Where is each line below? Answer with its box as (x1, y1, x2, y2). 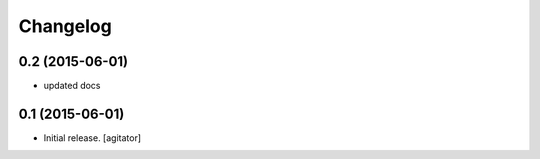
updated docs (43, 80, 101, 92)
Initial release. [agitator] (43, 131, 142, 144)
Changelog (18, 15, 112, 37)
